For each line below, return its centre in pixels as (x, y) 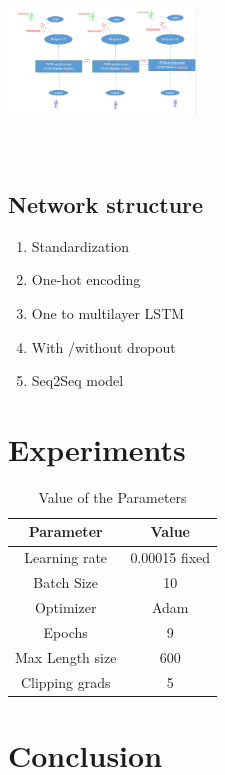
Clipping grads (65, 681)
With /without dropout (103, 346)
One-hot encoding (86, 279)
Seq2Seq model (77, 380)
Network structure (106, 203)
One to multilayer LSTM (108, 312)
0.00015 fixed (170, 557)
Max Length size (66, 656)
